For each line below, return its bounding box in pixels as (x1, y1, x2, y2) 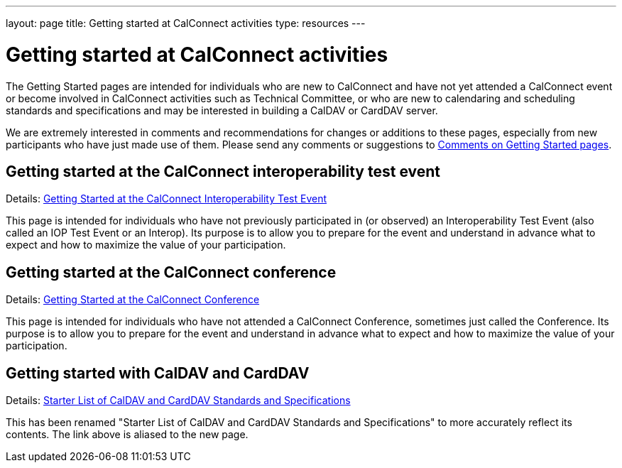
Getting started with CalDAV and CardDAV (6, 364, 310, 382)
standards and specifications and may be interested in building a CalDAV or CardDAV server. (6, 104, 438, 116)
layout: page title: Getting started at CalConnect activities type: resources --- (6, 17, 366, 29)
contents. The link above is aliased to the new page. (6, 428, 249, 441)
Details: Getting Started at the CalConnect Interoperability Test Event (6, 192, 327, 205)
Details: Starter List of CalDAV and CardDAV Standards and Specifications (6, 394, 351, 407)
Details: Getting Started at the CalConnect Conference (6, 293, 260, 306)
